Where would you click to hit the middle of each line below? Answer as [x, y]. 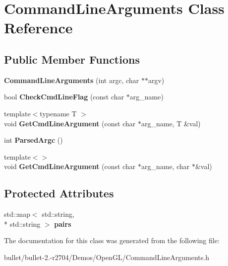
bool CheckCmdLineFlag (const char [64, 97]
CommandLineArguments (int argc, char [72, 80]
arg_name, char [165, 166]
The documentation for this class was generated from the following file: [112, 240]
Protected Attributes [59, 193]
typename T [58, 113]
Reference [38, 28]
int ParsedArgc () [33, 140]
